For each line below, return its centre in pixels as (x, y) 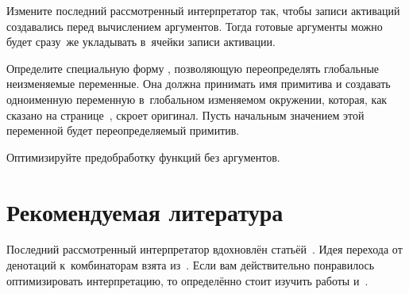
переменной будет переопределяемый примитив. (123, 130)
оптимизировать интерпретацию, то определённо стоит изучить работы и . (187, 280)
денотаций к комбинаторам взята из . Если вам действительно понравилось (191, 265)
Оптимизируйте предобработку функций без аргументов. (143, 157)
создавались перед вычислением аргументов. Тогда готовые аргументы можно (195, 26)
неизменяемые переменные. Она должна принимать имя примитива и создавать (199, 84)
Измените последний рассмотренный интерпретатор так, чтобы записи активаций (203, 10)
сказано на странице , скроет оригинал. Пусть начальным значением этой (185, 115)
